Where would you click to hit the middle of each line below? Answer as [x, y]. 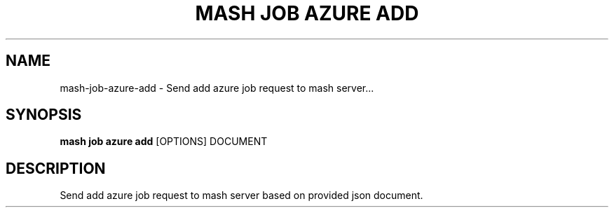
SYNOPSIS [44, 115]
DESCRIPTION [56, 168]
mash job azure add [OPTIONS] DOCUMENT [164, 142]
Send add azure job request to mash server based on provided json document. [241, 195]
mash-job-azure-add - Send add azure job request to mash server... [217, 88]
